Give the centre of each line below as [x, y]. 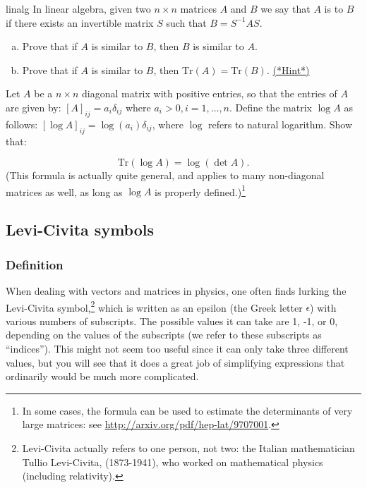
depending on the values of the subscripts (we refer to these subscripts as [164, 335]
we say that [285, 8]
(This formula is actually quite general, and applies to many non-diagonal [165, 175]
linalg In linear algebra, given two [78, 8]
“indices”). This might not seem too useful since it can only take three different [177, 349]
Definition [35, 264]
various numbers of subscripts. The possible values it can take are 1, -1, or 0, [172, 321]
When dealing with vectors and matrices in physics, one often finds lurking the [176, 291]
